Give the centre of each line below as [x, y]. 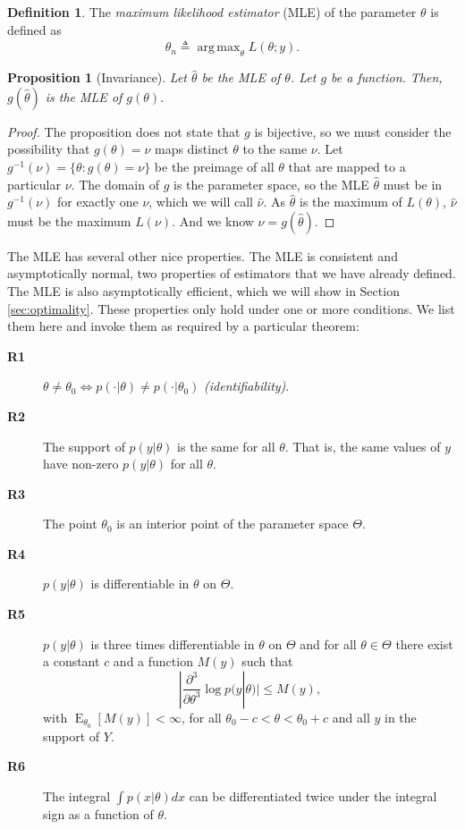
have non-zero [81, 464]
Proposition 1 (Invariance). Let [97, 77]
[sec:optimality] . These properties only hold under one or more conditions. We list [231, 308]
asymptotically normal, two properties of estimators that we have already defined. [232, 273]
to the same [275, 149]
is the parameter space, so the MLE [271, 184]
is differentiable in [140, 584]
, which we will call [201, 202]
